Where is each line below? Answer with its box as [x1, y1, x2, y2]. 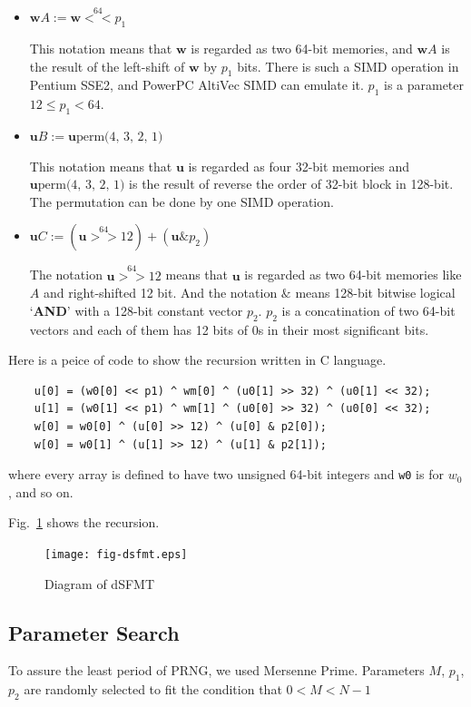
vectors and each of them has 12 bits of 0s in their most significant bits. [29, 319, 429, 339]
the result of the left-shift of [29, 56, 185, 75]
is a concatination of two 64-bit [281, 300, 456, 319]
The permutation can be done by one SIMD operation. [29, 191, 334, 211]
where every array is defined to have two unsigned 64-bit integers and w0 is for [8, 465, 444, 484]
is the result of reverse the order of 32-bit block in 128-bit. [129, 174, 454, 193]
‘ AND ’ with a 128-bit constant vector [29, 300, 243, 319]
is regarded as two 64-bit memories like [244, 265, 462, 284]
